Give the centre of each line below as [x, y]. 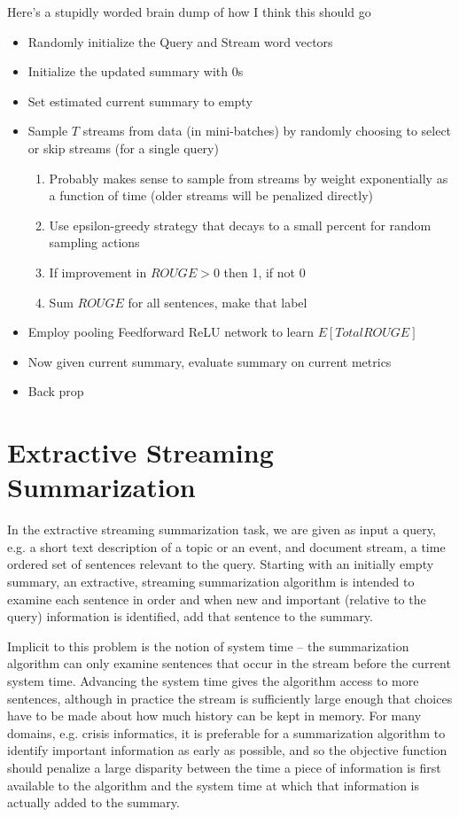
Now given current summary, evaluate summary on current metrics [210, 361]
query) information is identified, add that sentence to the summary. [190, 616]
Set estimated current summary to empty [140, 101]
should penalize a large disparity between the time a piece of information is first [224, 767]
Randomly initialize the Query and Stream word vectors [180, 41]
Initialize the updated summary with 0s [136, 71]
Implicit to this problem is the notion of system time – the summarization [208, 646]
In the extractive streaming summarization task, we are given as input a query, [222, 529]
